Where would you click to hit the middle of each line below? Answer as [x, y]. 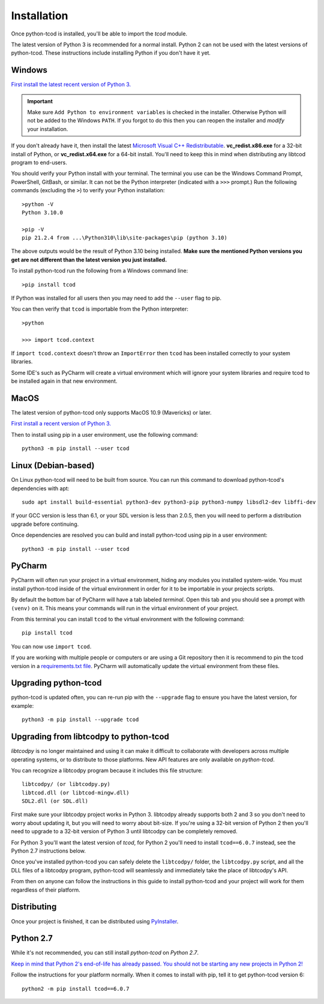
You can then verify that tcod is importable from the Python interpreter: [100, 309]
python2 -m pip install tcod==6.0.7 [76, 989]
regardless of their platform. [46, 890]
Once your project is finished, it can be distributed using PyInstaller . [95, 921]
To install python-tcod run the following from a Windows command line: [100, 271]
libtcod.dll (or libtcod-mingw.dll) [76, 793]
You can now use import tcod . [51, 647]
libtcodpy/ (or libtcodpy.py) [66, 784]
